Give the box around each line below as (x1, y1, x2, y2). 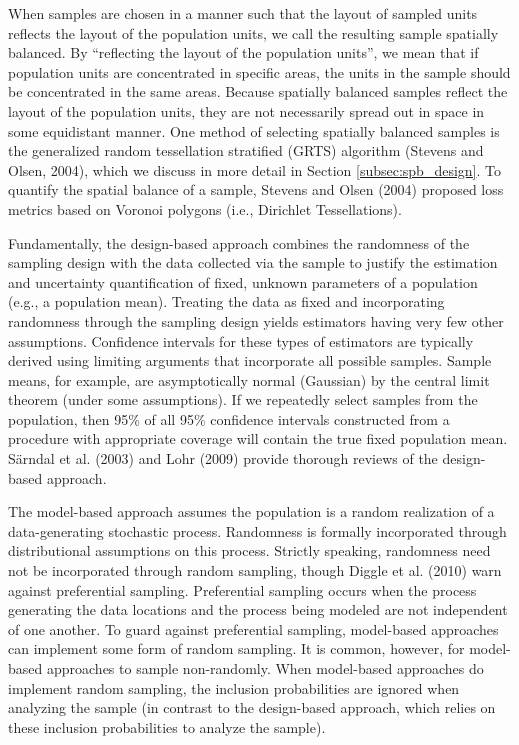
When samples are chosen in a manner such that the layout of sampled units (8, 3, 478, 23)
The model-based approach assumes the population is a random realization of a (8, 501, 495, 522)
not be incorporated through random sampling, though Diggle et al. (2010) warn (8, 560, 502, 581)
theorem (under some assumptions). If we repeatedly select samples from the (8, 389, 478, 410)
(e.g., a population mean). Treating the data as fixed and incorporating (8, 291, 445, 312)
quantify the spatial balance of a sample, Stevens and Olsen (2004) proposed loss (8, 179, 504, 200)
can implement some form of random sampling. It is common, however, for (8, 638, 465, 659)
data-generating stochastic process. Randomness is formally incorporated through (8, 520, 507, 541)
